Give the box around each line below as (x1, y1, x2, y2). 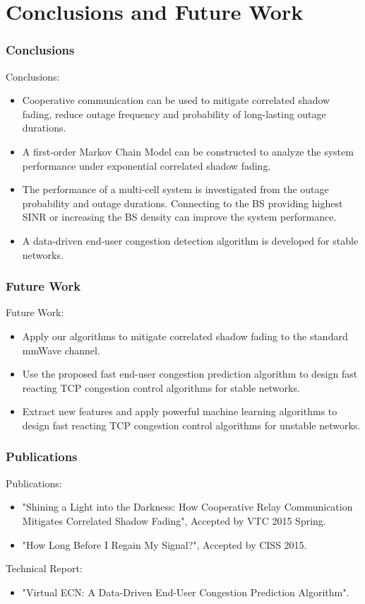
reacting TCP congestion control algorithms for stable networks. (22, 380, 300, 395)
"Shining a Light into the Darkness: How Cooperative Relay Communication (22, 499, 353, 514)
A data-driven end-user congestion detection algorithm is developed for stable (22, 233, 359, 248)
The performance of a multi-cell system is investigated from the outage (22, 182, 329, 197)
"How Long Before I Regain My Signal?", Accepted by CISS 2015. (22, 537, 307, 552)
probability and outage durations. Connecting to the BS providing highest (22, 195, 343, 210)
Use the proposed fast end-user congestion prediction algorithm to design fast (22, 366, 358, 381)
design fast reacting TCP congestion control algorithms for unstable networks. (22, 417, 361, 432)
